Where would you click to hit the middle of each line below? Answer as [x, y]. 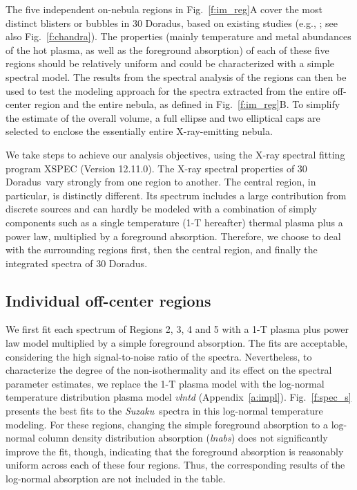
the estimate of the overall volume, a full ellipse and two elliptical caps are [163, 117]
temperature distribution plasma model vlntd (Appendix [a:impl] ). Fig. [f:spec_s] [178, 397]
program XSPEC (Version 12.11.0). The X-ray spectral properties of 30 [156, 168]
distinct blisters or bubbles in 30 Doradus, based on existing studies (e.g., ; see [172, 22]
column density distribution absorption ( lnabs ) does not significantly [183, 438]
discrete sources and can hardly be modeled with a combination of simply [161, 209]
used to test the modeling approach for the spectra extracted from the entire [168, 90]
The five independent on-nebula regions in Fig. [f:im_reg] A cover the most [164, 9]
